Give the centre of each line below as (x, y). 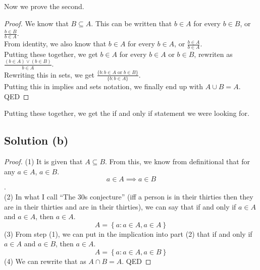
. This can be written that (132, 23)
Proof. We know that (36, 23)
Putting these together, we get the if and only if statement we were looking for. (127, 113)
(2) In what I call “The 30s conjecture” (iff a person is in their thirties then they (129, 196)
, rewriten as (213, 54)
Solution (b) (36, 140)
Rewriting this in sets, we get (49, 74)
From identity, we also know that (55, 44)
